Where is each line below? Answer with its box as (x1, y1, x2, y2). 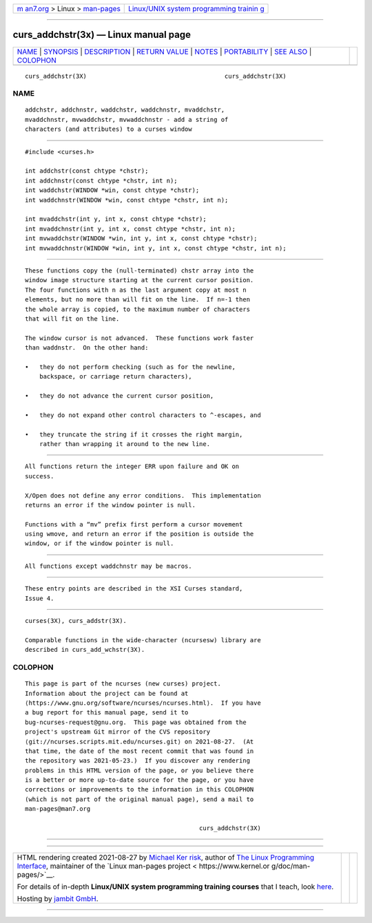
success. (25, 472, 54, 480)
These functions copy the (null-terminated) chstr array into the (25, 266, 254, 275)
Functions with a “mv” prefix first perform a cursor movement (25, 520, 243, 528)
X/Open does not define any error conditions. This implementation (25, 491, 261, 499)
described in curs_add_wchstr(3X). (25, 646, 145, 654)
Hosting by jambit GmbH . (17, 894, 99, 904)
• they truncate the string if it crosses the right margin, (25, 430, 243, 438)
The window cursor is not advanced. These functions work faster (25, 334, 254, 342)
